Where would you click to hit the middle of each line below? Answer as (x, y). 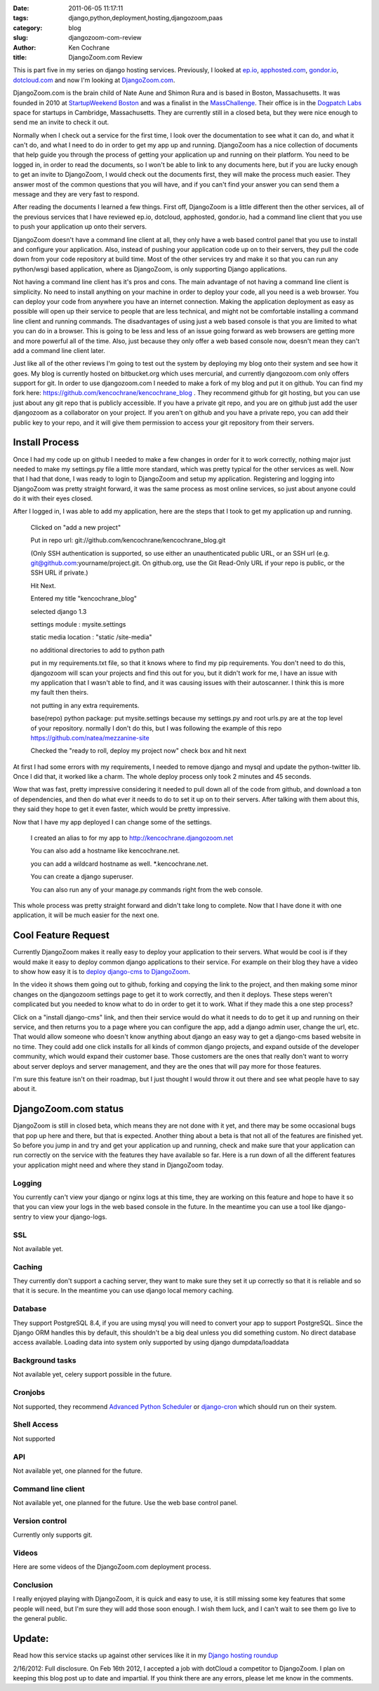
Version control (40, 1520)
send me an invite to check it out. (61, 122)
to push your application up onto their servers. (80, 227)
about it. (25, 1089)
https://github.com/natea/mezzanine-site (90, 737)
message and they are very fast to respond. (76, 194)
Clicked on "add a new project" (76, 527)
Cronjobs (29, 1393)
